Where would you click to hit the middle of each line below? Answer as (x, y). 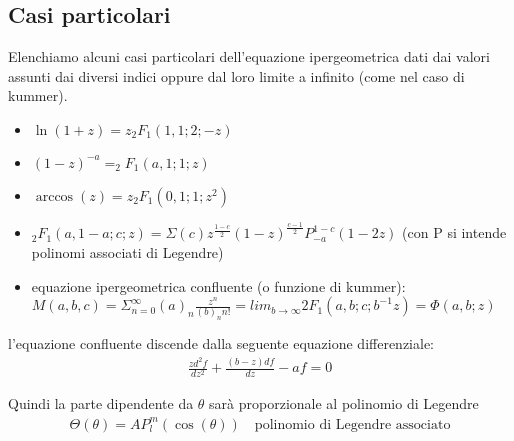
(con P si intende (454, 232)
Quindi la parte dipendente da (101, 403)
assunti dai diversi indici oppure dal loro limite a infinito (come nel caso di (236, 75)
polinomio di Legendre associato (352, 424)
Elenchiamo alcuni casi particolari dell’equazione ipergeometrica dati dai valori (249, 56)
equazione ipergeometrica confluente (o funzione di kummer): (218, 285)
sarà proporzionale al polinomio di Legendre (344, 403)
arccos (54, 196)
